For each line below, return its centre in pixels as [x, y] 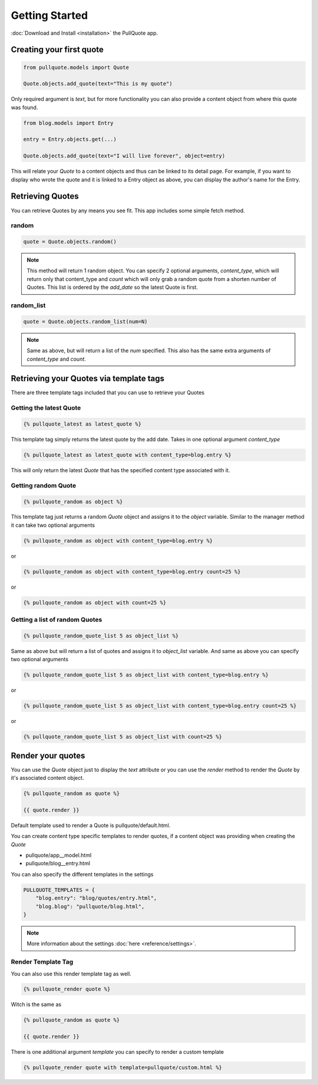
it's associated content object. [48, 778]
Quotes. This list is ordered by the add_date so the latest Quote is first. [112, 287]
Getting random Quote [44, 485]
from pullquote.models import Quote [76, 67]
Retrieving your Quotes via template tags [88, 379]
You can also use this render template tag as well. [71, 974]
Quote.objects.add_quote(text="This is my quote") [98, 84]
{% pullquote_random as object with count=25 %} [95, 602]
